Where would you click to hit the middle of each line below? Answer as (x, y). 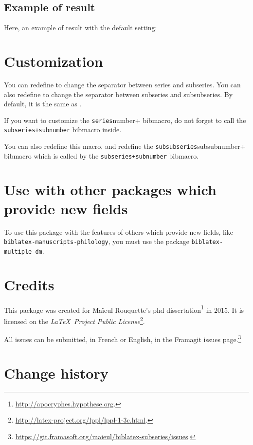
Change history (56, 373)
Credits (29, 284)
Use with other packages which (110, 189)
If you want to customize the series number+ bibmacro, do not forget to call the (125, 120)
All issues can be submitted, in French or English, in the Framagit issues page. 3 (123, 338)
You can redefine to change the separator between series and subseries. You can (122, 84)
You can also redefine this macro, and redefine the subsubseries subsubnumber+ (125, 146)
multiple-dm (23, 252)
